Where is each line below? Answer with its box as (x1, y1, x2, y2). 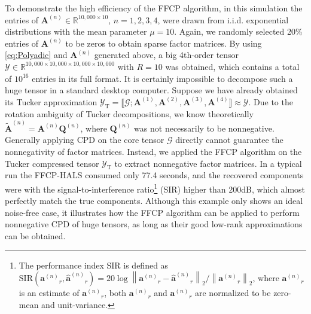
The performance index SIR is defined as (19, 258, 169, 271)
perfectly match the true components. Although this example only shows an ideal (5, 194, 303, 207)
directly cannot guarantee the (175, 133, 283, 146)
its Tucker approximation (5, 95, 97, 108)
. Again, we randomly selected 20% (174, 25, 303, 38)
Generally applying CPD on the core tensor (5, 133, 164, 146)
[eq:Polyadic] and (5, 48, 68, 61)
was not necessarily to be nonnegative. (134, 121, 275, 134)
